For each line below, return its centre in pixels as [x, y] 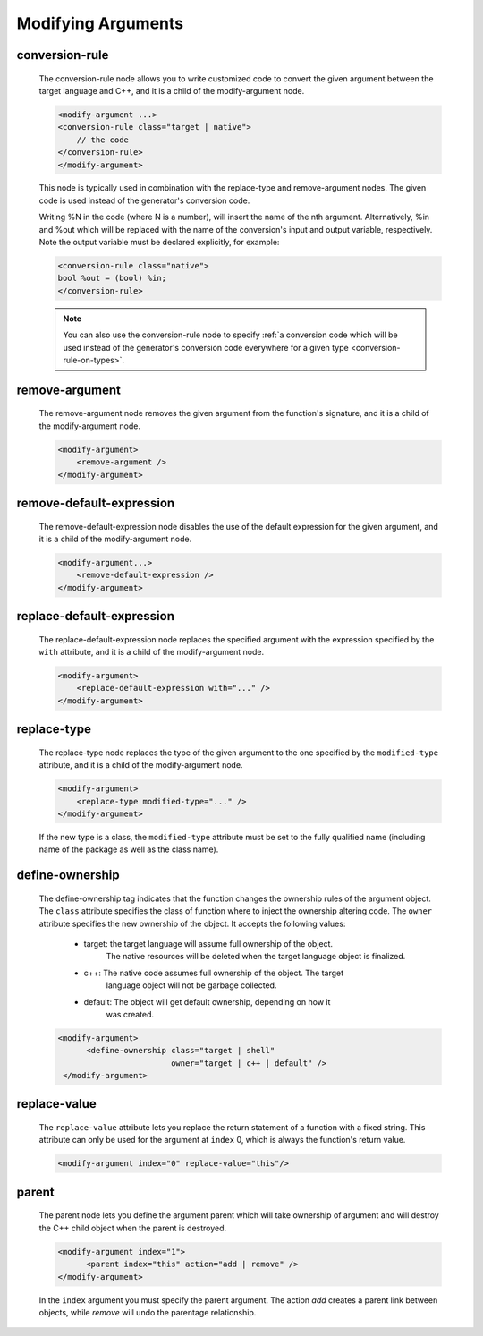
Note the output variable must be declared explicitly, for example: [159, 243]
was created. [130, 1014]
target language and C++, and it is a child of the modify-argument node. [172, 90]
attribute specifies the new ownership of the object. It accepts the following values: [192, 923]
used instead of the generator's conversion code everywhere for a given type [206, 347]
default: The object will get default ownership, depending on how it [207, 1001]
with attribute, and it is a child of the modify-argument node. [151, 652]
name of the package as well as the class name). [129, 849]
